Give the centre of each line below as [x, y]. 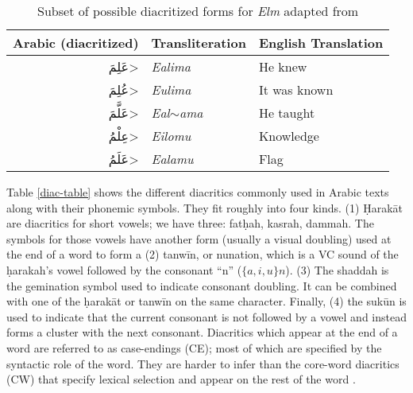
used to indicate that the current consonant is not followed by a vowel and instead [206, 316]
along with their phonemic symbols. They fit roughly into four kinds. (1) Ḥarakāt [205, 207]
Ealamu [172, 159]
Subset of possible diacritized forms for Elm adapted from [198, 11]
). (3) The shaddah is [337, 269]
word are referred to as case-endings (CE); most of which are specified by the [194, 347]
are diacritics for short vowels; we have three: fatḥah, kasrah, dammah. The [190, 223]
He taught [287, 113]
